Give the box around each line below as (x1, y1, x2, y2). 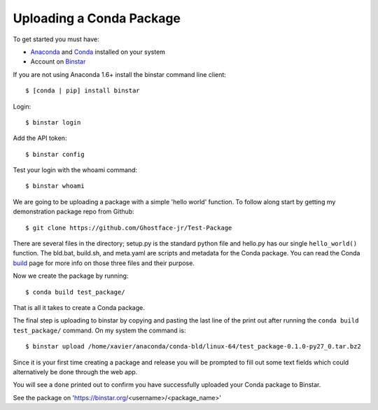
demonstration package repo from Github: (13, 207, 134, 216)
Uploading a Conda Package (13, 10, 181, 26)
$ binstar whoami (25, 182, 85, 190)
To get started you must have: (13, 35, 99, 43)
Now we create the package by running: (13, 271, 129, 280)
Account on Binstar (30, 57, 86, 66)
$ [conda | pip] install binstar (25, 87, 140, 94)
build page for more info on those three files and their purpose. (13, 259, 195, 267)
